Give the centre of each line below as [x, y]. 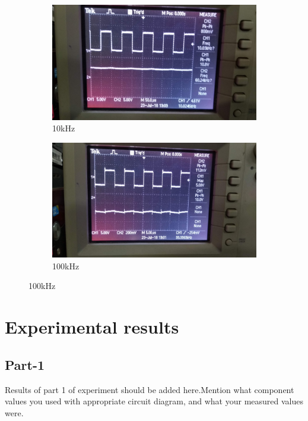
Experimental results [92, 327]
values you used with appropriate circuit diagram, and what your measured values [154, 401]
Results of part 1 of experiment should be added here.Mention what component [150, 389]
